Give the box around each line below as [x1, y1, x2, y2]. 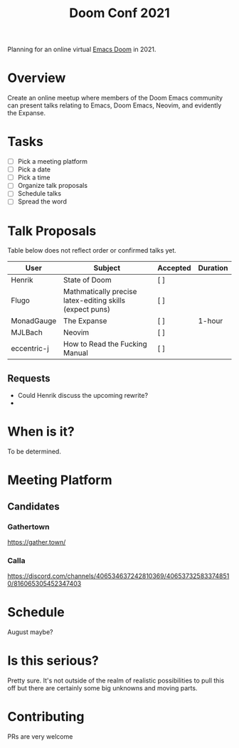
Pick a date [17, 165, 51, 174]
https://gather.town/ [7, 538, 66, 546]
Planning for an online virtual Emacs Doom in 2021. [7, 45, 156, 54]
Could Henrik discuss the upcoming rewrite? [17, 391, 148, 400]
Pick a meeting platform [17, 157, 87, 166]
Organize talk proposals [17, 181, 87, 190]
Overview [7, 70, 66, 86]
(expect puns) [63, 305, 110, 315]
